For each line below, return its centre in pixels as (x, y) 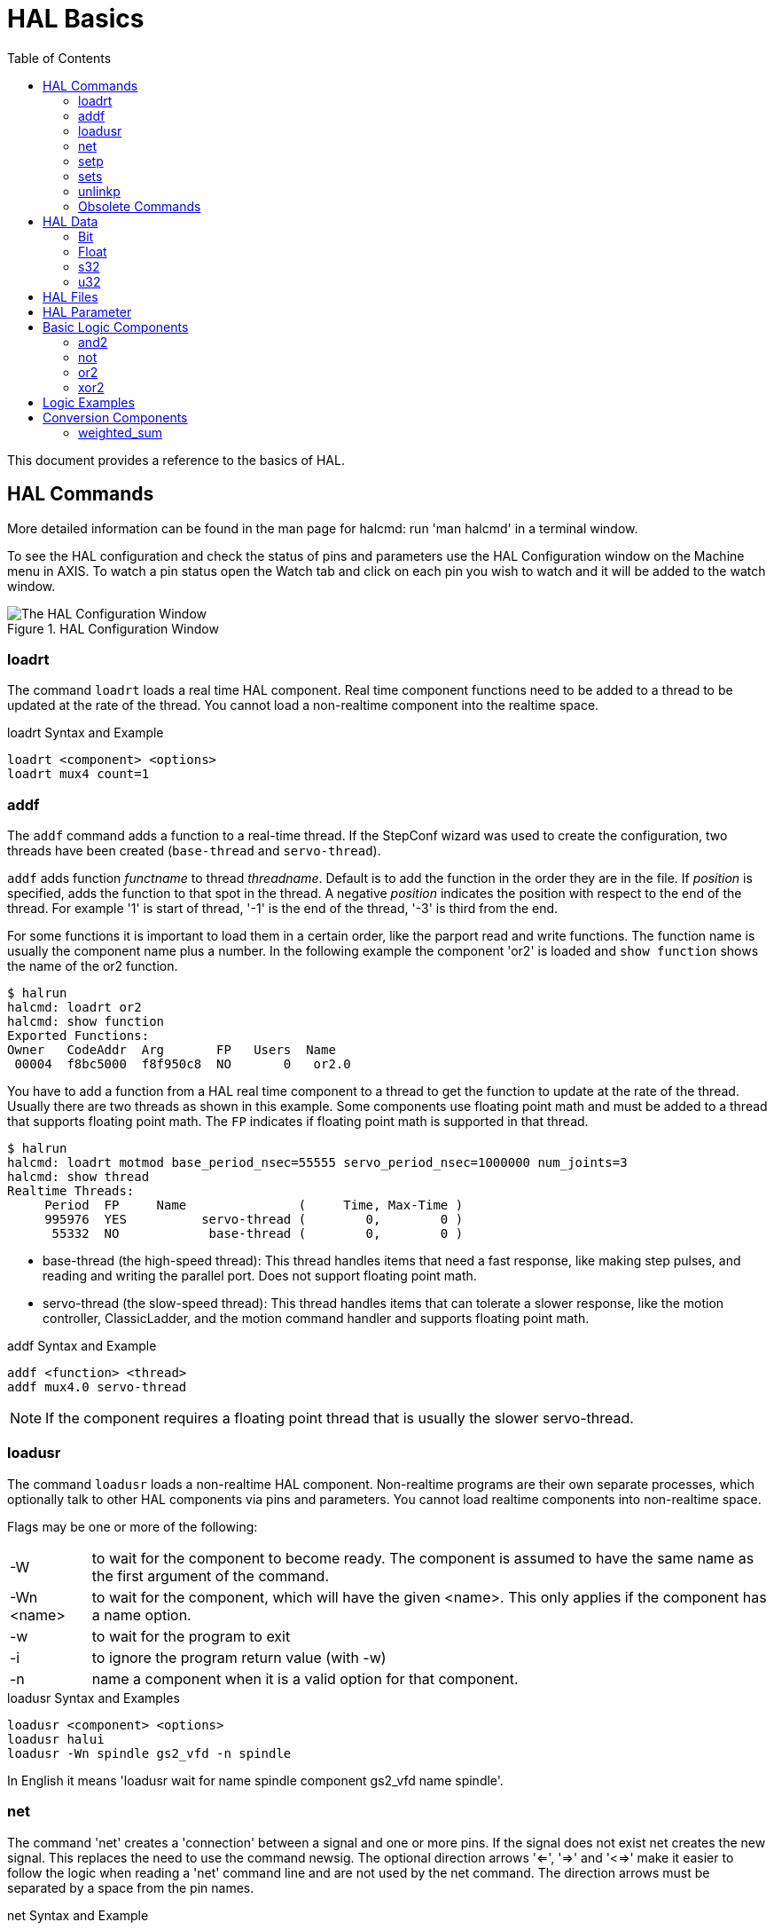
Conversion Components (115, 417)
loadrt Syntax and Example (86, 733)
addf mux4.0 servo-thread (97, 1387)
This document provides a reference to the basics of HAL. (176, 460)
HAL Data (70, 221)
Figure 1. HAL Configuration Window (113, 628)
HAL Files (70, 296)
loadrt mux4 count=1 (78, 774)
